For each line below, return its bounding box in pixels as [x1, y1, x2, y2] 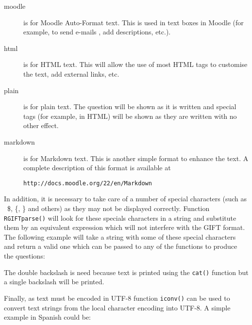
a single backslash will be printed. [4, 276, 104, 287]
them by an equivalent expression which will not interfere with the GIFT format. [4, 222, 245, 232]
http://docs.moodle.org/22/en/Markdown [23, 179, 152, 187]
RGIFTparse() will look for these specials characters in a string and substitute [4, 212, 236, 223]
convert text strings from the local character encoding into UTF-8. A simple [4, 302, 231, 312]
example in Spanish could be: [4, 312, 91, 322]
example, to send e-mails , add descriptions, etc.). [23, 27, 171, 37]
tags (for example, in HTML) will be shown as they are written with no [23, 111, 237, 121]
